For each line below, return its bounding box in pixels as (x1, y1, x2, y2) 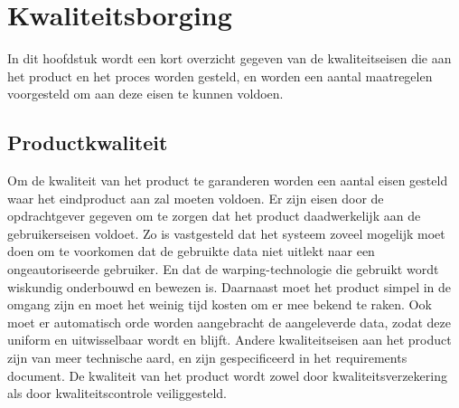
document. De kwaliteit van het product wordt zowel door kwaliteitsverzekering (7, 365, 447, 384)
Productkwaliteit (7, 128, 168, 157)
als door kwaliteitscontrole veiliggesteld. (7, 384, 227, 403)
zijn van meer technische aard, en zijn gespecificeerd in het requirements (7, 348, 407, 367)
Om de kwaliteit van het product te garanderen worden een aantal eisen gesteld (7, 171, 448, 190)
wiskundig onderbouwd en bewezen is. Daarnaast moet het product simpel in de (7, 277, 452, 296)
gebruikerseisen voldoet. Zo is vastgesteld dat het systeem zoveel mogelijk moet (7, 223, 445, 242)
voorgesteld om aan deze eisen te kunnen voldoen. (7, 84, 284, 103)
